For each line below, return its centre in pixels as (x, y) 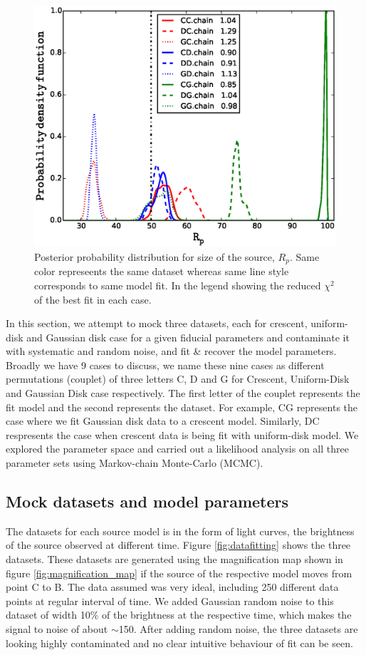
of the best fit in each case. (93, 299)
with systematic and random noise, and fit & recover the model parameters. (171, 351)
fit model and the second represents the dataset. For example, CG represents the (182, 407)
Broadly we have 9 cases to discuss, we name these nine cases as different (165, 365)
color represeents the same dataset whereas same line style (162, 271)
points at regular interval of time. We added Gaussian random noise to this (170, 600)
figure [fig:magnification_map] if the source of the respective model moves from (179, 573)
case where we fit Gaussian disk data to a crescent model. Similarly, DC (163, 421)
